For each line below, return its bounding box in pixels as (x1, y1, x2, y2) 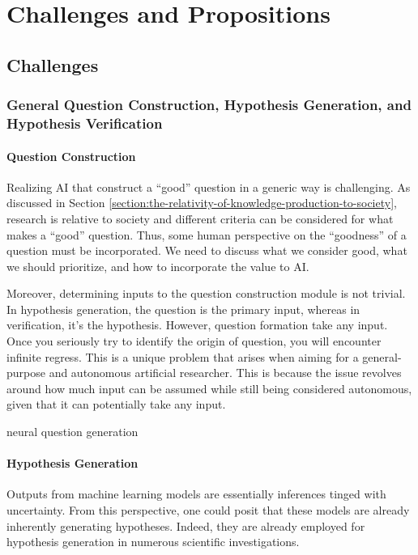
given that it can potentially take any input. (6, 396, 226, 413)
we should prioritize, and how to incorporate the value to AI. (6, 257, 309, 274)
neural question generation (6, 423, 139, 440)
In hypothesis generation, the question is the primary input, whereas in (6, 300, 360, 317)
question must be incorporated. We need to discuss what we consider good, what (6, 242, 407, 259)
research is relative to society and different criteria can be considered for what (6, 210, 394, 227)
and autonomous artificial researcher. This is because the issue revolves (49, 364, 402, 381)
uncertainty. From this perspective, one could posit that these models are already (6, 502, 410, 519)
